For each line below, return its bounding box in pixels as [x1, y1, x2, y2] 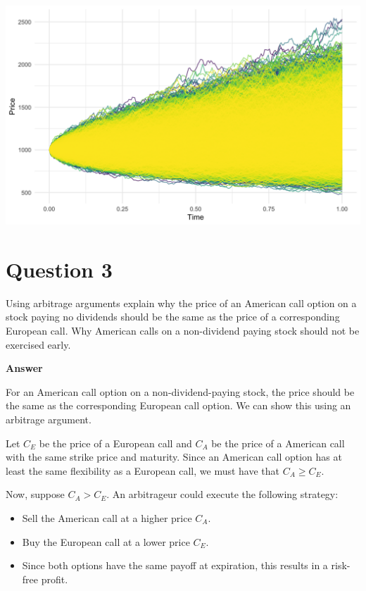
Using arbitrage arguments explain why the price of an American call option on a [6, 295, 357, 310]
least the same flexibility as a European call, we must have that [6, 463, 280, 478]
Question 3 [6, 254, 113, 283]
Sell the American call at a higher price [22, 510, 192, 525]
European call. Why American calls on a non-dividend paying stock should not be [6, 323, 360, 337]
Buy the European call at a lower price [22, 534, 190, 549]
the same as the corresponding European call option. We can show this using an [6, 398, 351, 413]
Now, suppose [6, 487, 65, 502]
